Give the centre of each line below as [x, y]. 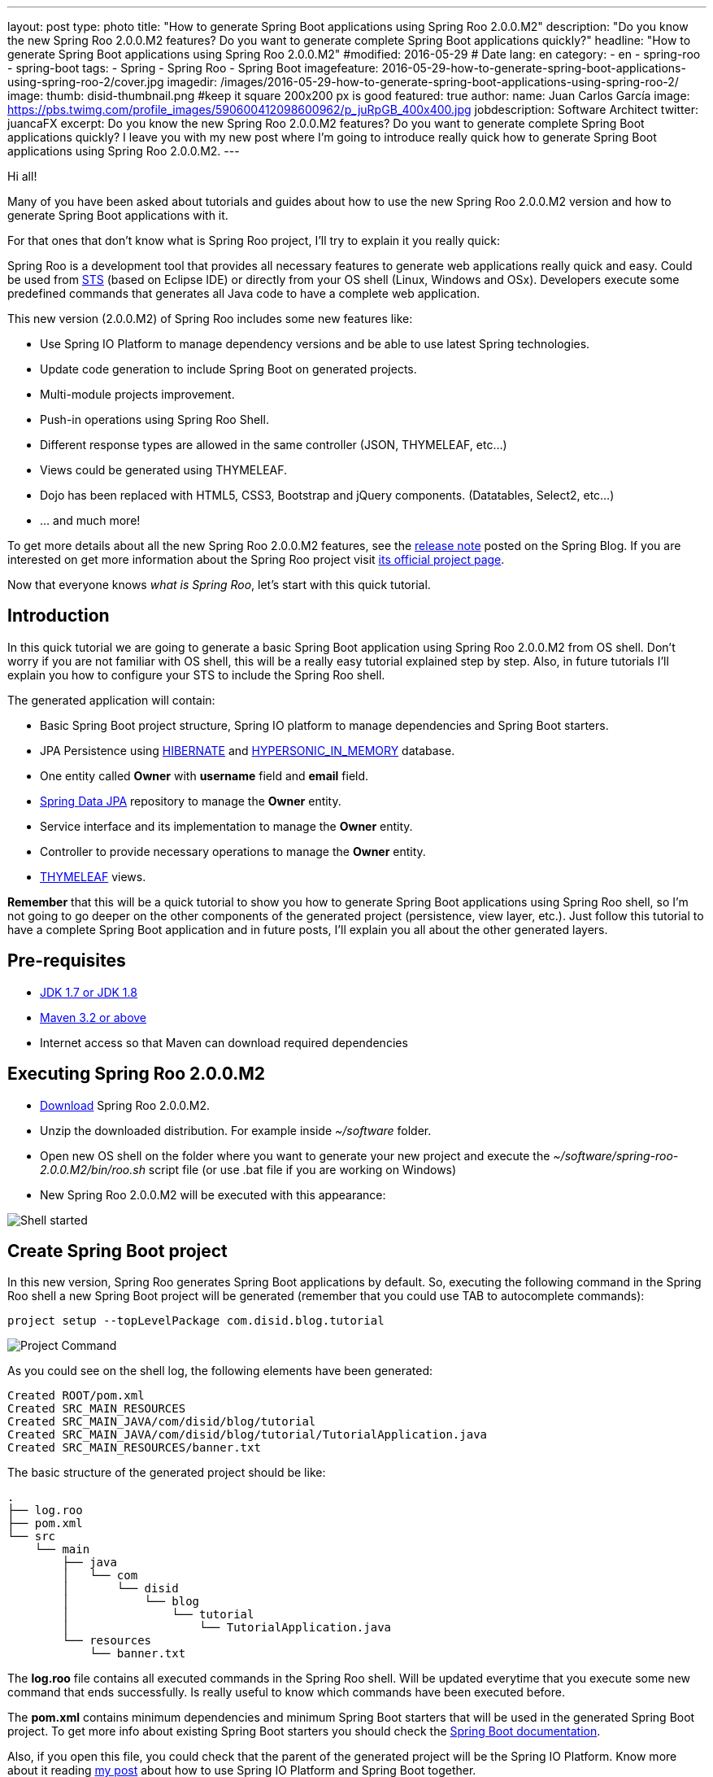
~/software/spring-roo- [616, 1155]
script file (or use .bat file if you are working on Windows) [302, 1169]
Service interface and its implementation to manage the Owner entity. [226, 826]
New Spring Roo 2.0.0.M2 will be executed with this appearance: [213, 1194]
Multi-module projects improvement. [137, 394]
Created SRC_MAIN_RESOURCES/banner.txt [134, 1448]
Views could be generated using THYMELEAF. [164, 470]
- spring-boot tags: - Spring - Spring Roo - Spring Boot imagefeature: [193, 68]
